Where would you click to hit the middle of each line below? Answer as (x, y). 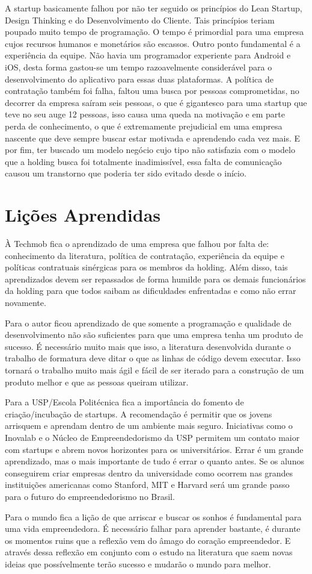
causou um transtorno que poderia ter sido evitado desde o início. (126, 173)
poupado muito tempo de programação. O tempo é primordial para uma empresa (154, 32)
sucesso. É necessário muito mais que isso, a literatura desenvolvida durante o (148, 346)
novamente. (26, 302)
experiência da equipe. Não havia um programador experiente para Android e (148, 55)
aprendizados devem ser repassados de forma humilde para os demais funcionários (155, 279)
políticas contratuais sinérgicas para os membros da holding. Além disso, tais (146, 267)
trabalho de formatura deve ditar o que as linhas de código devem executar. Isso (153, 358)
